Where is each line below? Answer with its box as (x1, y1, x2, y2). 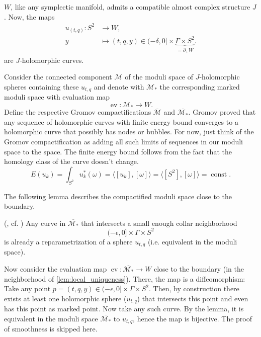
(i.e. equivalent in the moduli (147, 236, 237, 246)
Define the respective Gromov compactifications (4, 107, 151, 117)
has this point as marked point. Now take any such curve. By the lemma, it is (4, 303, 244, 314)
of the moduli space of (125, 71, 193, 82)
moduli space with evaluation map (4, 92, 110, 102)
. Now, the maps (4, 11, 55, 22)
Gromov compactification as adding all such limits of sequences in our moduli (4, 136, 243, 147)
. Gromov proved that (188, 107, 256, 117)
